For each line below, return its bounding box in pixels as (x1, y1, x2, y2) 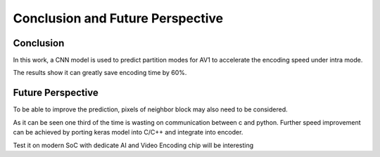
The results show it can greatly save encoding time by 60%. (13, 69, 187, 77)
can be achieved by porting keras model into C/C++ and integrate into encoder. (13, 128, 243, 137)
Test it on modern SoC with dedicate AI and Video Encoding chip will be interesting (13, 141, 254, 149)
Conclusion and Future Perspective (13, 11, 224, 26)
